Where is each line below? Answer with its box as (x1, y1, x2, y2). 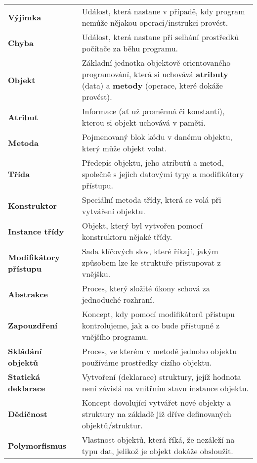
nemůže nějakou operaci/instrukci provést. (82, 17, 228, 28)
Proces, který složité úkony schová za (82, 282, 210, 294)
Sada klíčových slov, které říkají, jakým (82, 245, 218, 257)
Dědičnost (8, 408, 47, 419)
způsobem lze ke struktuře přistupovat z (82, 257, 221, 268)
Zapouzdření (8, 320, 58, 331)
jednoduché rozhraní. (82, 294, 155, 305)
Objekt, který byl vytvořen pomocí (82, 220, 203, 231)
